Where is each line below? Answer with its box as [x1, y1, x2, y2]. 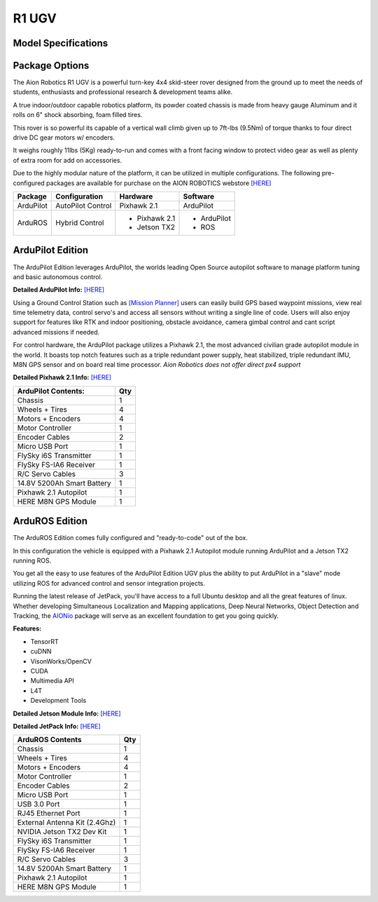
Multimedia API [30, 677, 75, 685]
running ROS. [13, 556, 52, 565]
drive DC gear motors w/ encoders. [13, 133, 115, 142]
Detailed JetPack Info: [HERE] [13, 722, 101, 730]
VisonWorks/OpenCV [30, 657, 92, 666]
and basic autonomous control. [13, 272, 103, 281]
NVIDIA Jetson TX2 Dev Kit [17, 827, 107, 837]
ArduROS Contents [17, 735, 82, 745]
